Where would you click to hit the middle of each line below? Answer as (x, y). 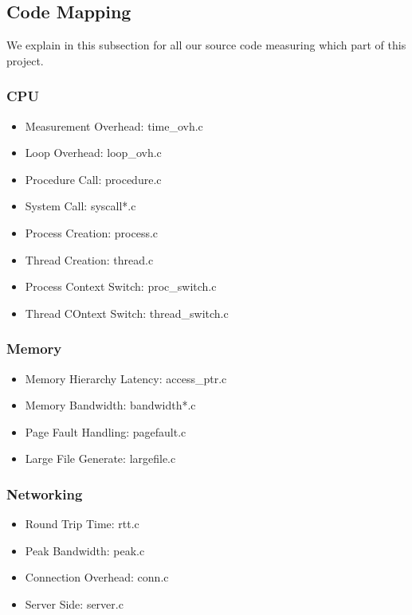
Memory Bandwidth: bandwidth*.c (110, 405)
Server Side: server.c (74, 603)
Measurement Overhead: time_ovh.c (114, 125)
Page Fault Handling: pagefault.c (106, 431)
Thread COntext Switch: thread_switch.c (127, 313)
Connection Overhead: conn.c (97, 577)
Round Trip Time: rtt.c (82, 524)
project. (25, 60)
